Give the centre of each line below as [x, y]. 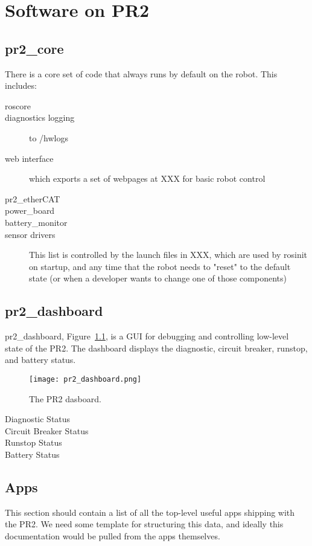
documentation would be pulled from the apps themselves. [113, 535]
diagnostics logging [40, 117]
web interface [29, 158]
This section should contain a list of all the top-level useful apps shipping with [150, 512]
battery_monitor [36, 222]
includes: [21, 85]
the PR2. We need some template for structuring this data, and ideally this [144, 524]
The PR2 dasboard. [65, 398]
